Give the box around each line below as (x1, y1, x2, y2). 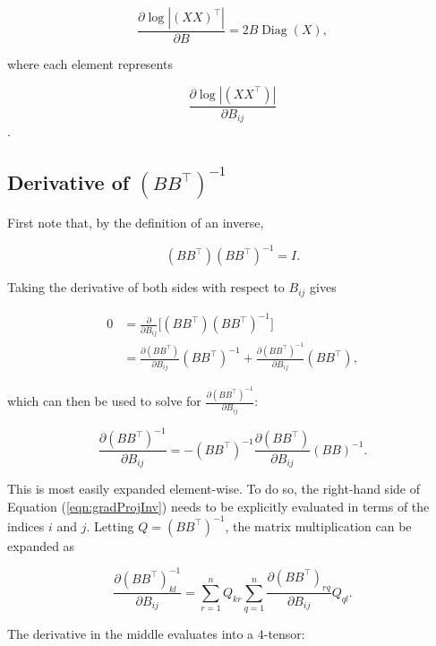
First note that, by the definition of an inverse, (7, 213, 264, 232)
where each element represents (7, 55, 173, 73)
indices (7, 516, 45, 535)
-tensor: (263, 624, 305, 643)
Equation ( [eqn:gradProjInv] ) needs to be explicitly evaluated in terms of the (7, 496, 430, 515)
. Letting (86, 516, 134, 535)
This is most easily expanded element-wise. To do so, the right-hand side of (7, 478, 420, 497)
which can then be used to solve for (7, 392, 201, 410)
